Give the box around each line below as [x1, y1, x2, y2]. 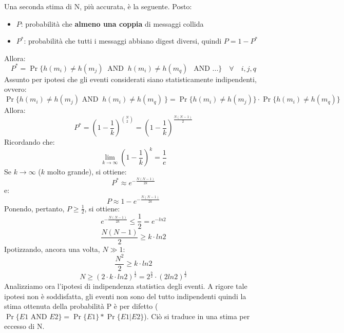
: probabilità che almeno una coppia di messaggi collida [21, 18, 204, 29]
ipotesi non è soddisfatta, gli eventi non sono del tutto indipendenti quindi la [4, 290, 246, 301]
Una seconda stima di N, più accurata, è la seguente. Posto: [4, 1, 192, 11]
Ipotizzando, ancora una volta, [4, 243, 100, 254]
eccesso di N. [4, 321, 45, 331]
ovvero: [4, 84, 27, 94]
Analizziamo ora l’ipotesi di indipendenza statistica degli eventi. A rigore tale [4, 281, 247, 291]
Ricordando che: [4, 136, 55, 147]
